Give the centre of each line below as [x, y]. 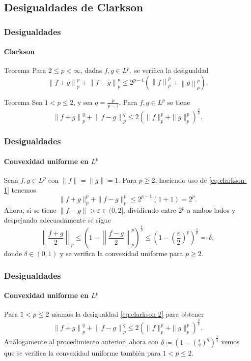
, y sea [83, 102]
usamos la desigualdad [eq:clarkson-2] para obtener [128, 314]
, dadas [91, 70]
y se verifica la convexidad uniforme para [121, 253]
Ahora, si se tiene [30, 210]
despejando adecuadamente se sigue [57, 220]
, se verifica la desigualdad [169, 70]
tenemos [24, 189]
